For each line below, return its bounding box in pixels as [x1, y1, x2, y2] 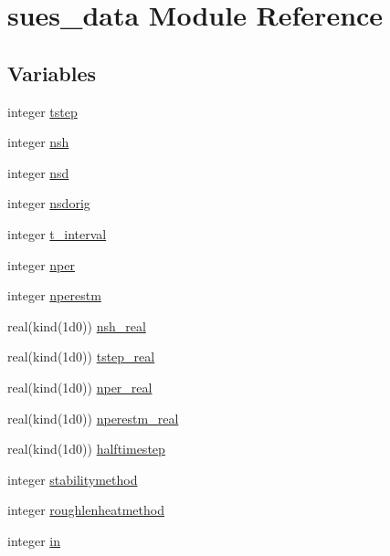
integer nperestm [7, 286, 101, 305]
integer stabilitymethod [7, 469, 138, 488]
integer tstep [7, 101, 78, 121]
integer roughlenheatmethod [7, 500, 164, 519]
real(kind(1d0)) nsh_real [7, 316, 146, 335]
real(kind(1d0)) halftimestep [7, 439, 165, 458]
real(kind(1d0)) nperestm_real [7, 408, 179, 427]
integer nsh [7, 132, 69, 152]
